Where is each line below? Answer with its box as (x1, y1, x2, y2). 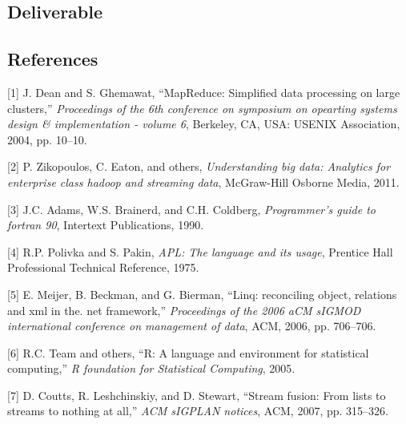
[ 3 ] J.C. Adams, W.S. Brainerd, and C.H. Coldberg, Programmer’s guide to (7, 200, 376, 217)
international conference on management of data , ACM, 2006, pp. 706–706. (7, 317, 376, 334)
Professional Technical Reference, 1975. (7, 259, 199, 276)
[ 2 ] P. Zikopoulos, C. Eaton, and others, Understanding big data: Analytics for (7, 158, 391, 175)
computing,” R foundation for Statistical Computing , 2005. (7, 360, 295, 377)
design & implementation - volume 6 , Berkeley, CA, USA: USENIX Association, (7, 115, 400, 132)
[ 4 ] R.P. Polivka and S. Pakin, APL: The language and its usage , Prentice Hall (7, 243, 393, 260)
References (7, 46, 98, 71)
